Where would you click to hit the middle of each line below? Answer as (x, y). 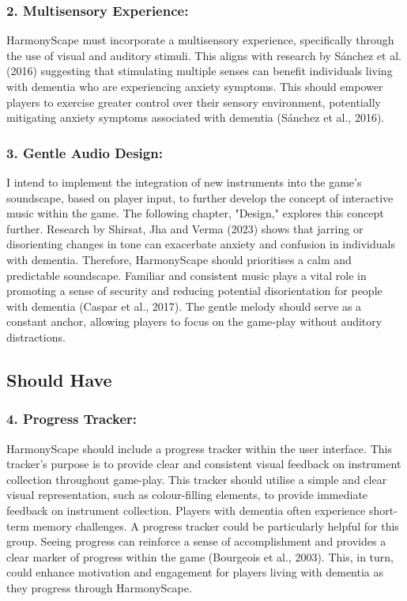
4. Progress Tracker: (72, 419)
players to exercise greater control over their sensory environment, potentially (194, 102)
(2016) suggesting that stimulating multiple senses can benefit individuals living (200, 71)
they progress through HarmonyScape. (99, 587)
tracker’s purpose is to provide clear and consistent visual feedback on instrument (204, 464)
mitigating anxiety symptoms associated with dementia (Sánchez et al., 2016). (196, 117)
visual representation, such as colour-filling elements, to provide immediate (187, 495)
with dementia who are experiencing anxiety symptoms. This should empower (195, 86)
